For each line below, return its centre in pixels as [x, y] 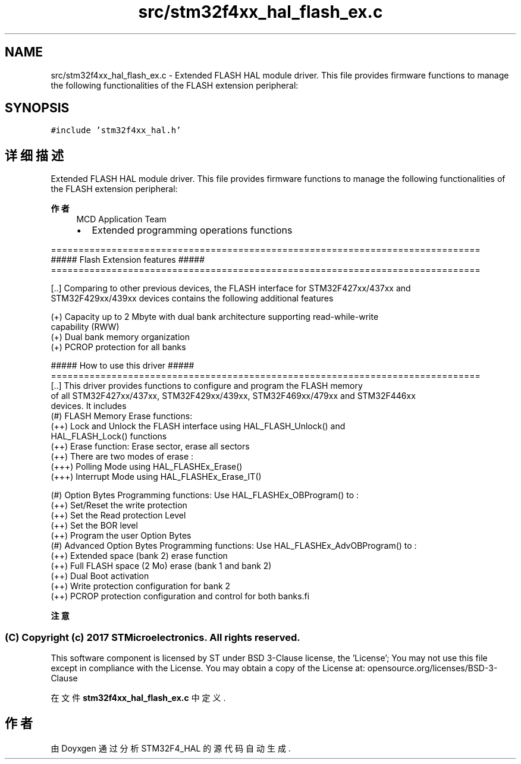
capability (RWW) [85, 327]
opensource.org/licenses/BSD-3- [432, 668]
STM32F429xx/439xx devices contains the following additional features [192, 298]
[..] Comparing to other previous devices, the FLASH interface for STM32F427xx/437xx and [231, 288]
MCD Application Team [121, 219]
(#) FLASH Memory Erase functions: [122, 416]
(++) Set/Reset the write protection [119, 505]
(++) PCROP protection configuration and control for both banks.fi [180, 596]
